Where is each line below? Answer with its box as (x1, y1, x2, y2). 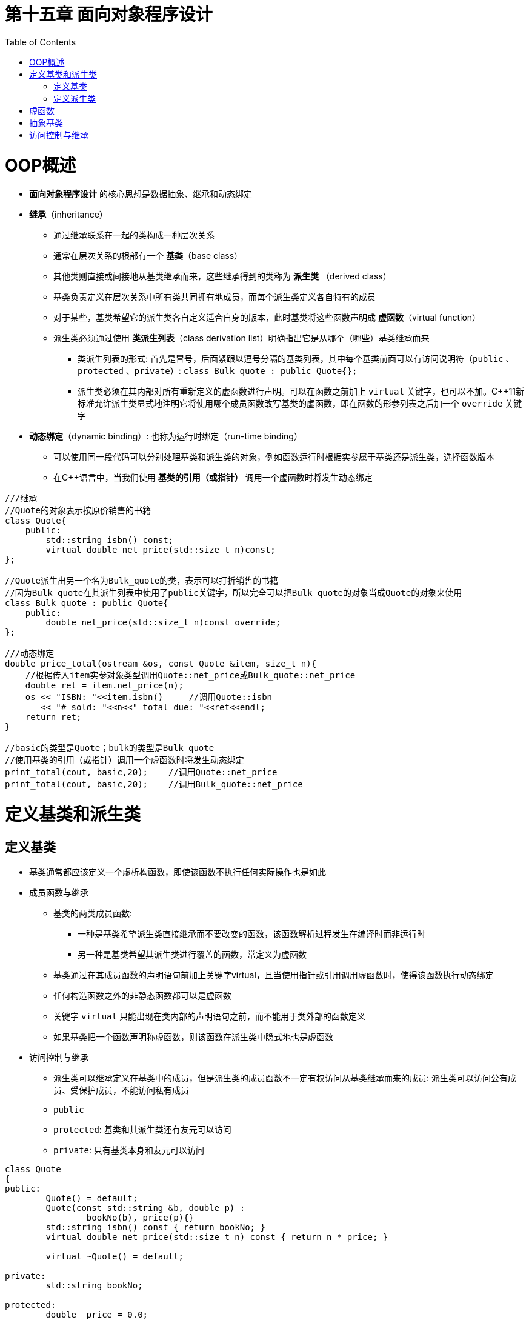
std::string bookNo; (45, 1281, 143, 1291)
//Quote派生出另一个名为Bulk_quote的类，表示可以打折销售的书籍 (5, 576, 279, 586)
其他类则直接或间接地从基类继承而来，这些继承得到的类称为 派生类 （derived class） (53, 271, 391, 282)
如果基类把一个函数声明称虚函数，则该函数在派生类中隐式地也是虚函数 (53, 1032, 333, 1042)
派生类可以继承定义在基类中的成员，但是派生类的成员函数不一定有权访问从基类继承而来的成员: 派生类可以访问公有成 (53, 1073, 516, 1084)
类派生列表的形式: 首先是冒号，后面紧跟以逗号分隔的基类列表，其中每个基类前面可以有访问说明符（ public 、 (78, 353, 514, 364)
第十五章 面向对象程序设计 (5, 4, 213, 25)
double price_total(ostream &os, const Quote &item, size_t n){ (5, 659, 317, 669)
